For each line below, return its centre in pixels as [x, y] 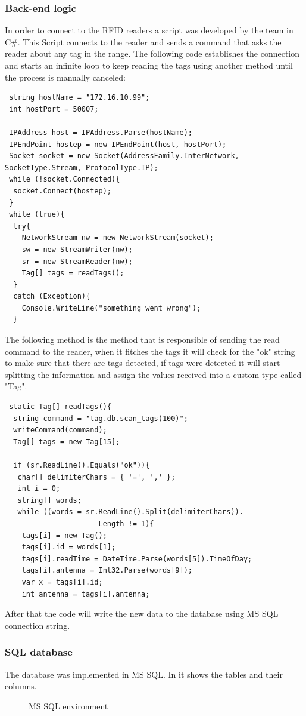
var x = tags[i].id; [62, 582]
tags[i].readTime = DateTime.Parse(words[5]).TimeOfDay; [137, 559]
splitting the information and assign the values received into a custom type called [153, 374]
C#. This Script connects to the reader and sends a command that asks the [143, 42]
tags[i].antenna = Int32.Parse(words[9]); [107, 571]
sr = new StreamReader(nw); [77, 261]
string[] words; [49, 500]
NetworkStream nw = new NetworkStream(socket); [118, 238]
